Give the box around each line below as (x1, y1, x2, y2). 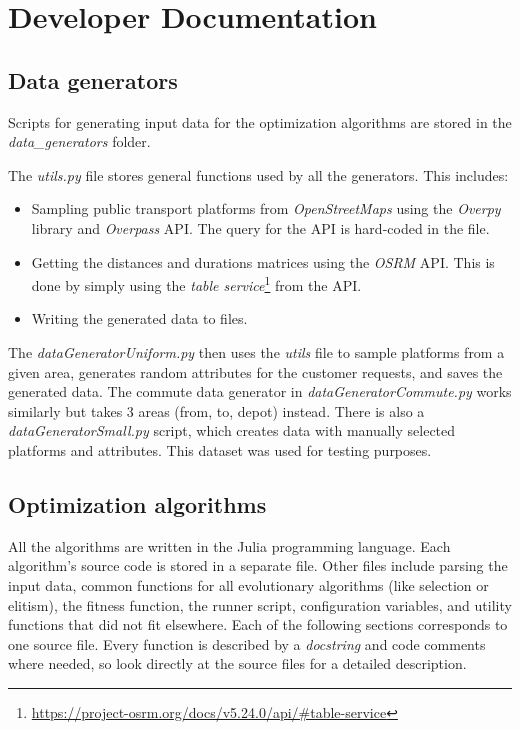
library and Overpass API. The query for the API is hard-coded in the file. (31, 217, 490, 238)
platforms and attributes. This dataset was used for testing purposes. (8, 439, 432, 460)
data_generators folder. (8, 131, 151, 152)
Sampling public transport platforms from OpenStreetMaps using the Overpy (31, 198, 501, 219)
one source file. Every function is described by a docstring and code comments (8, 633, 486, 654)
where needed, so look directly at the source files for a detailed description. (8, 653, 467, 674)
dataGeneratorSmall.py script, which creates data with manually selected (8, 420, 456, 441)
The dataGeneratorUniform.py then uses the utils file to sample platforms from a (8, 341, 505, 362)
